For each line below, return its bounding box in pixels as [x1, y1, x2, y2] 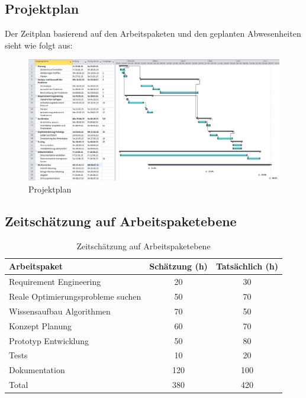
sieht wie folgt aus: [5, 38, 73, 51]
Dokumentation [9, 364, 65, 376]
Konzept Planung [9, 319, 72, 332]
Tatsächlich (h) [215, 260, 279, 272]
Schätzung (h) [149, 260, 208, 272]
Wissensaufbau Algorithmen [9, 304, 111, 317]
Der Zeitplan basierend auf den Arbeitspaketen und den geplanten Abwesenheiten [5, 27, 301, 40]
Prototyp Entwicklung [9, 334, 89, 346]
